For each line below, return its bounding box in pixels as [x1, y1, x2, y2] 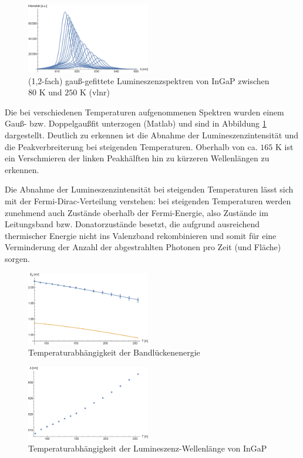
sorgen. [5, 252, 30, 264]
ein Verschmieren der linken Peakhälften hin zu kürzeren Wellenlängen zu [5, 152, 270, 164]
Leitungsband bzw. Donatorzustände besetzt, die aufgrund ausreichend [5, 218, 260, 230]
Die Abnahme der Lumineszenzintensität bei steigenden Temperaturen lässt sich [5, 183, 294, 195]
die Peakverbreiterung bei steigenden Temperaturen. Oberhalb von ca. [5, 140, 258, 152]
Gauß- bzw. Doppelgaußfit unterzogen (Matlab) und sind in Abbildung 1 [5, 117, 267, 130]
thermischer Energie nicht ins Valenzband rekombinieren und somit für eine [5, 229, 277, 241]
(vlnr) [89, 86, 110, 98]
